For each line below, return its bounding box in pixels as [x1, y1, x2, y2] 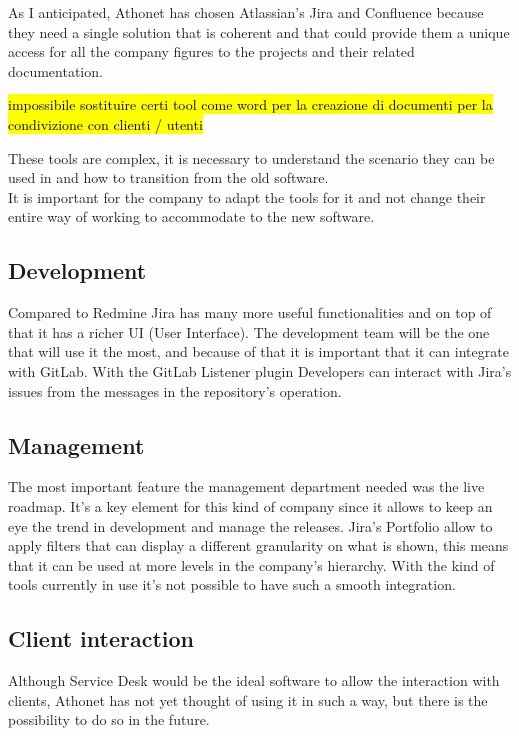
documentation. [8, 60, 103, 81]
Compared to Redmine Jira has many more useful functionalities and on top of [8, 302, 492, 323]
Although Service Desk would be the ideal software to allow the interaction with [8, 670, 500, 691]
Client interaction [8, 623, 194, 654]
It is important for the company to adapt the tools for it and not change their [8, 186, 486, 207]
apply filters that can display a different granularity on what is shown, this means [8, 535, 509, 556]
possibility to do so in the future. [8, 709, 210, 730]
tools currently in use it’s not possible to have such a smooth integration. [8, 574, 456, 595]
